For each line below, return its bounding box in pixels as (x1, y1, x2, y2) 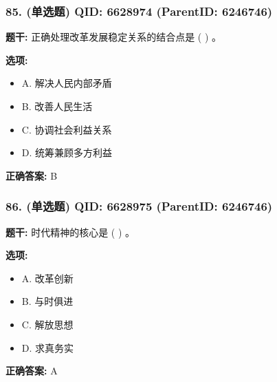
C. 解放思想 (21, 317, 74, 331)
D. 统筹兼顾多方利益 (21, 145, 113, 160)
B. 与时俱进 (21, 294, 74, 308)
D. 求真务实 (21, 340, 74, 354)
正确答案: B (5, 168, 58, 182)
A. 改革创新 (21, 270, 74, 285)
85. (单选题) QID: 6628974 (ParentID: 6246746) (5, 2, 273, 19)
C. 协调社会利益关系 (21, 122, 112, 136)
